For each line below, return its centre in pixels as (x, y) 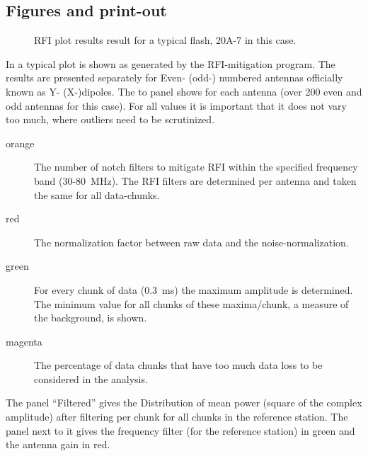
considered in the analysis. (91, 378)
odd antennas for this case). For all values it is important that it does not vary (176, 105)
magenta (24, 341)
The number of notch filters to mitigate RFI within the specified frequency (196, 167)
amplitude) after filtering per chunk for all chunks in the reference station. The (177, 417)
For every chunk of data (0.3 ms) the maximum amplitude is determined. (194, 289)
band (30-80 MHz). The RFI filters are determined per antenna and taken (195, 180)
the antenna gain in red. (58, 444)
